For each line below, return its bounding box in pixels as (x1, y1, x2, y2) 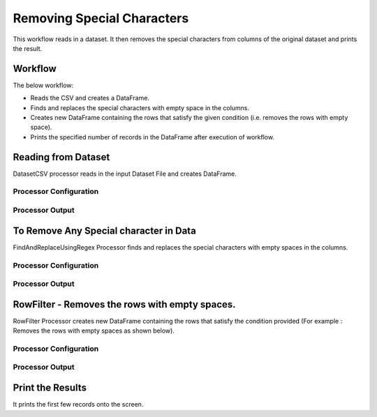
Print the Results (13, 382, 87, 394)
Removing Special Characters (13, 10, 189, 26)
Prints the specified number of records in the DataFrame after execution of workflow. (30, 132, 275, 141)
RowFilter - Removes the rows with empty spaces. (13, 298, 237, 310)
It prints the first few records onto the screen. (13, 400, 144, 409)
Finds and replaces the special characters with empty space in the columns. (30, 103, 250, 112)
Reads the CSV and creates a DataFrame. (30, 94, 150, 103)
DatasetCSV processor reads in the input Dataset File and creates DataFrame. (13, 169, 237, 178)
